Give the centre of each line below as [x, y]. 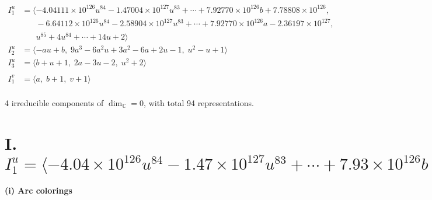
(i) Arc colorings [39, 190]
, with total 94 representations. [199, 102]
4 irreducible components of [54, 102]
